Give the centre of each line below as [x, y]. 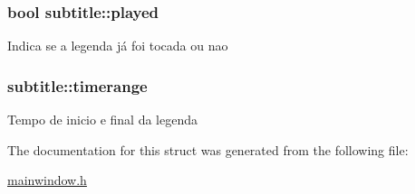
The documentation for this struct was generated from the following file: [208, 149]
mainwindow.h [47, 180]
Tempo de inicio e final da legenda [102, 120]
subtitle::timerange [77, 85]
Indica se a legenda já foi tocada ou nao [118, 46]
